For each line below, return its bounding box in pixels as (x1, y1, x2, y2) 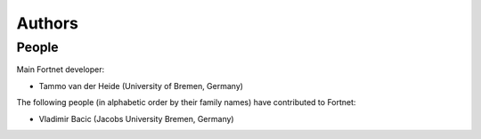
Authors (16, 13, 79, 33)
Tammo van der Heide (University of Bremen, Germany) (38, 80, 244, 91)
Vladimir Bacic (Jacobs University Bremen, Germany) (38, 113, 235, 124)
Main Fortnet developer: (16, 64, 105, 75)
